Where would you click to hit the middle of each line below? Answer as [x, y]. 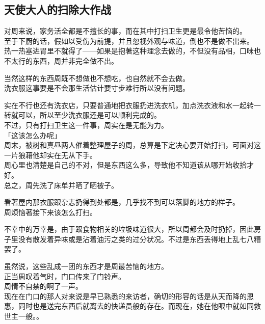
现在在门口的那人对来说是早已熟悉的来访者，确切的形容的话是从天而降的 [125, 296]
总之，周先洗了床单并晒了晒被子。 [61, 185]
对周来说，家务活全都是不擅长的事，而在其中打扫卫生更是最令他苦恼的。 [125, 31]
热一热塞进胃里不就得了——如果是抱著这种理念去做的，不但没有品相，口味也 [132, 51]
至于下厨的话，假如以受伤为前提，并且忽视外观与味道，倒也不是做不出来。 [129, 40]
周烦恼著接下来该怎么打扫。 [50, 212]
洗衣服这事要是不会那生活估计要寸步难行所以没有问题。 [97, 88]
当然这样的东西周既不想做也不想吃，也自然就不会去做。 [97, 78]
